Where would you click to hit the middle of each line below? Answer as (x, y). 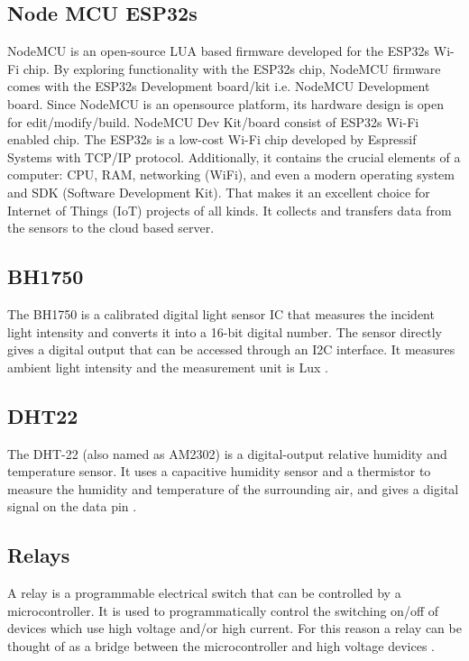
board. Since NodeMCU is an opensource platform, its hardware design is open (225, 103)
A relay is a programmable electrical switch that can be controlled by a (204, 593)
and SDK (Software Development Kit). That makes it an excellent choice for (219, 192)
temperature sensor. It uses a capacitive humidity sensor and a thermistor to (219, 471)
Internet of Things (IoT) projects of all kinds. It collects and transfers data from (230, 210)
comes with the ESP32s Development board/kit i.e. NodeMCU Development (219, 86)
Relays (39, 555)
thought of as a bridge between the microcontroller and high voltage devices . (221, 645)
